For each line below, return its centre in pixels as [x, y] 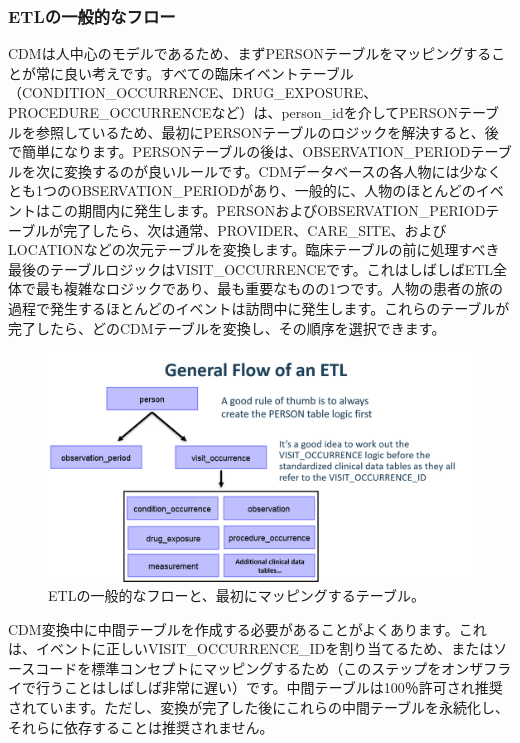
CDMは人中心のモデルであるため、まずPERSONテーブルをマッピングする [250, 53]
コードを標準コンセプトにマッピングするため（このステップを [238, 667]
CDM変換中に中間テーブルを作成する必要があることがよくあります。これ [247, 628]
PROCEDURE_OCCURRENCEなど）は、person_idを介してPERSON [233, 112]
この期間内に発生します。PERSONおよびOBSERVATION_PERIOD [267, 209]
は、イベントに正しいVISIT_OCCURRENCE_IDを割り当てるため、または [251, 648]
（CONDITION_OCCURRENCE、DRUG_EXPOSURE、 [193, 92]
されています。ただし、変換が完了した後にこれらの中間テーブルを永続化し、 [259, 707]
